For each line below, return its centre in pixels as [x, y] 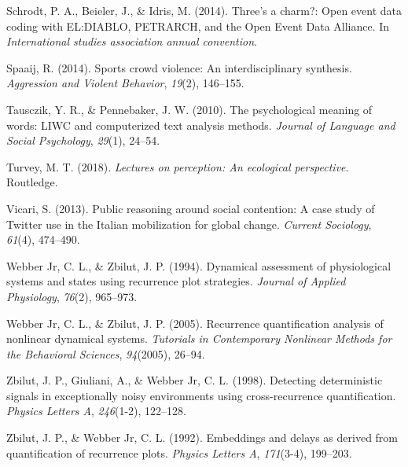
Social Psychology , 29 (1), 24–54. [83, 140]
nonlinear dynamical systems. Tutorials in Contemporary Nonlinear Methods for [199, 338]
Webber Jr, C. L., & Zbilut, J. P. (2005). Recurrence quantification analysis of [195, 323]
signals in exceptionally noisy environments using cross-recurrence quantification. [201, 395]
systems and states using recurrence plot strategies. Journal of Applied [176, 281]
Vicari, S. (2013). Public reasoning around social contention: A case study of [191, 208]
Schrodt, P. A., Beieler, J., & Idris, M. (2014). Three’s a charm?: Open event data [204, 10]
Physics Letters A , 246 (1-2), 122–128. [96, 411]
